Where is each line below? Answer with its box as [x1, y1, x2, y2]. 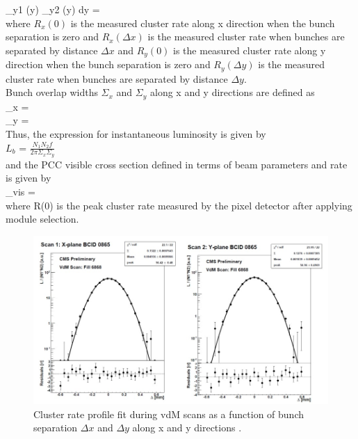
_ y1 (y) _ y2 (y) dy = [6, 2, 100, 16]
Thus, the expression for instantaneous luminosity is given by [6, 126, 266, 141]
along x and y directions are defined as [149, 85, 315, 99]
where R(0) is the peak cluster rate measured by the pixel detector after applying [6, 198, 352, 212]
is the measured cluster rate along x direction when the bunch [70, 15, 335, 30]
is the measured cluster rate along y [173, 42, 326, 57]
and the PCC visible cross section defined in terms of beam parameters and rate [6, 157, 348, 171]
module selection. [6, 211, 79, 226]
